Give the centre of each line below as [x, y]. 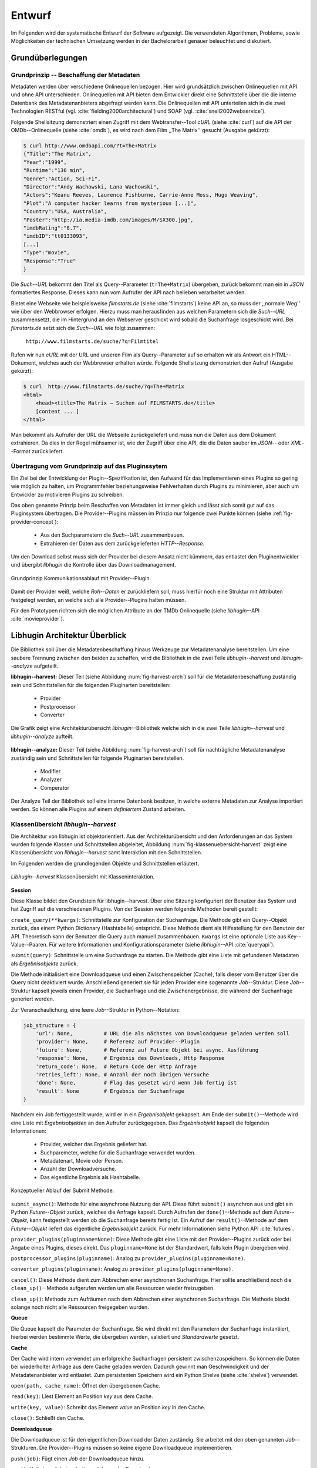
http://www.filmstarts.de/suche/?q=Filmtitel [92, 341]
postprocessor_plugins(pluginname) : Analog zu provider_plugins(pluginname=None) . [128, 1258]
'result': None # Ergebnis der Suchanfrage [110, 1091]
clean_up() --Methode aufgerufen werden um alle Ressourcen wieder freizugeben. [113, 1288]
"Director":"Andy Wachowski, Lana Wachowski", [91, 187]
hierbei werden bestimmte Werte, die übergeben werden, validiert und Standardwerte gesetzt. [125, 1337]
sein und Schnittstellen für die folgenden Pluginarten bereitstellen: [91, 685]
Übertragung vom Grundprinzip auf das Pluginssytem [89, 466]
